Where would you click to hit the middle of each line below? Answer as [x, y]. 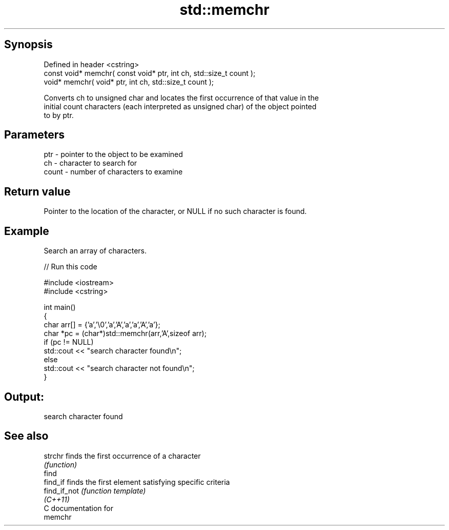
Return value [37, 191]
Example [27, 231]
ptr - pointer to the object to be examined [113, 154]
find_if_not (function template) [95, 490]
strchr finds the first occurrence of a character [122, 456]
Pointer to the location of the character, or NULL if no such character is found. [175, 211]
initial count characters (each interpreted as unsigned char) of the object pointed [180, 106]
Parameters [34, 135]
